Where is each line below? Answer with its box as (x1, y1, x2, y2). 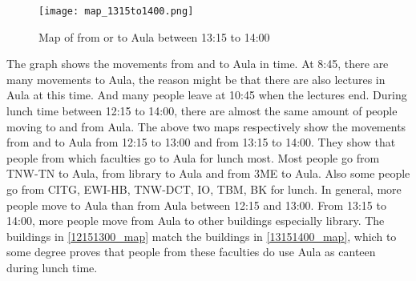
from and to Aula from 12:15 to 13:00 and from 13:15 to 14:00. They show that (6, 134, 396, 151)
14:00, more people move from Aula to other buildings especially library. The (6, 212, 385, 229)
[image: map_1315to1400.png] (38, 6, 194, 17)
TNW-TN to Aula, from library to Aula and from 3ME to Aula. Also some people (6, 165, 410, 182)
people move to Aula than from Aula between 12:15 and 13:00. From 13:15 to (6, 196, 386, 213)
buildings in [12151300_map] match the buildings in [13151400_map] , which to (6, 227, 397, 244)
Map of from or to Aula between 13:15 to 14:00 (38, 28, 270, 45)
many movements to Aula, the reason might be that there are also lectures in (6, 70, 386, 87)
